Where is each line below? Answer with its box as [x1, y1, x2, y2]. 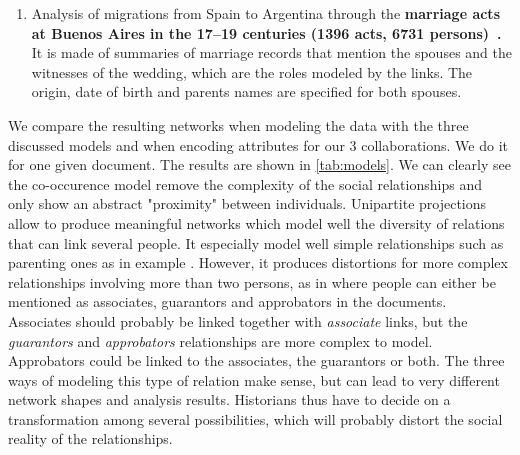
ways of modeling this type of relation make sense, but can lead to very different [8, 369, 500, 390]
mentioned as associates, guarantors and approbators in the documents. [8, 291, 447, 312]
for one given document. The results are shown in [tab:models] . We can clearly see [8, 154, 511, 175]
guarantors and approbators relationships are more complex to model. [8, 330, 433, 351]
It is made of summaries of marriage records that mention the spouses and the [31, 42, 512, 63]
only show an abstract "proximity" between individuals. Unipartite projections [8, 193, 487, 214]
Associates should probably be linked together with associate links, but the [8, 310, 468, 331]
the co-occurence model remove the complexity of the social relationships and [8, 173, 482, 194]
